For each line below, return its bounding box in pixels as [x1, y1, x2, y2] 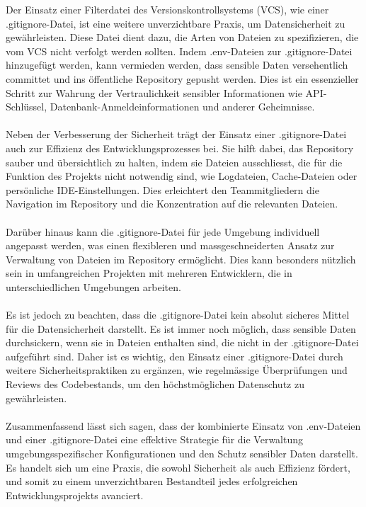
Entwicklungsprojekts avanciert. [6, 487, 144, 502]
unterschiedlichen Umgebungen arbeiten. [6, 279, 181, 294]
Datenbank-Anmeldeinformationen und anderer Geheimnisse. [50, 99, 315, 114]
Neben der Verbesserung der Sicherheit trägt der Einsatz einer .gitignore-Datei [6, 127, 347, 142]
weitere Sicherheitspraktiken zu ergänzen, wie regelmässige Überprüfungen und [6, 363, 348, 377]
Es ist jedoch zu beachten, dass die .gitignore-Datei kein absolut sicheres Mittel [6, 307, 350, 322]
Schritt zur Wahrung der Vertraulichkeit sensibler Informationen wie [6, 85, 302, 100]
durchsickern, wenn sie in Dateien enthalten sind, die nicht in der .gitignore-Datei [6, 335, 359, 350]
